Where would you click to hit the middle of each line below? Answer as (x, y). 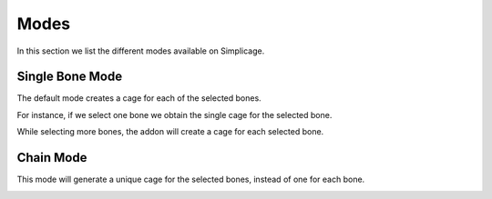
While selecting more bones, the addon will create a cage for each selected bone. (170, 132)
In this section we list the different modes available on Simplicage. (141, 51)
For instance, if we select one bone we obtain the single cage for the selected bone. (174, 114)
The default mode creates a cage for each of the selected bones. (139, 98)
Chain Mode (52, 158)
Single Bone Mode (70, 77)
